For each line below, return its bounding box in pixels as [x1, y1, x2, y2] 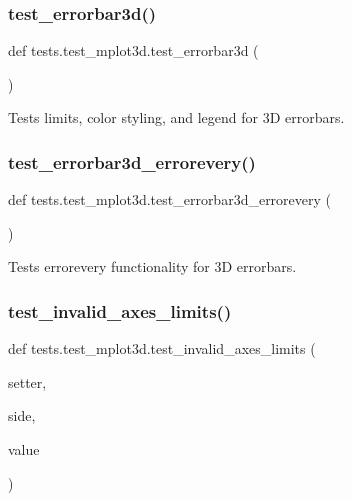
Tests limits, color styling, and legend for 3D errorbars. [8, 107, 345, 128]
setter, [8, 371, 47, 392]
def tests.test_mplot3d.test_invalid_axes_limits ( [8, 338, 316, 359]
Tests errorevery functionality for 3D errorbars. [8, 256, 297, 277]
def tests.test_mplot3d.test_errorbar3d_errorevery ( [8, 189, 332, 210]
